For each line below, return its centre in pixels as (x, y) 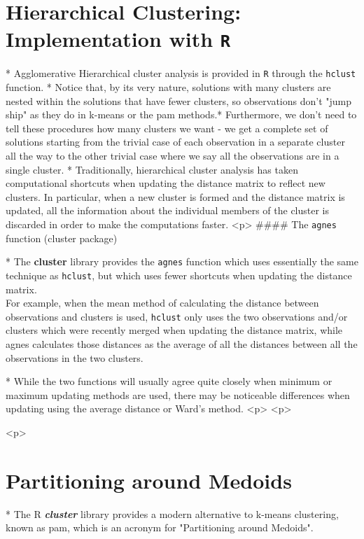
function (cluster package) (62, 238)
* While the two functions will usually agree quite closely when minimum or (169, 381)
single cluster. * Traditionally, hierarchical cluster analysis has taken (152, 169)
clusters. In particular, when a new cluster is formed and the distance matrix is (175, 196)
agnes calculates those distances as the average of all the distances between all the (182, 344)
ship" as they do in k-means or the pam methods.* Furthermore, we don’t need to (181, 114)
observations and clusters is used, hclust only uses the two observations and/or (177, 316)
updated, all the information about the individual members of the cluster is (168, 210)
